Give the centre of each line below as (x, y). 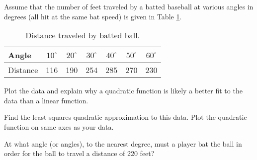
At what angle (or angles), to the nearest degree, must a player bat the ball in (123, 143)
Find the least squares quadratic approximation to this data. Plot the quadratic (126, 117)
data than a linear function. (46, 100)
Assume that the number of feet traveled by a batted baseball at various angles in (129, 6)
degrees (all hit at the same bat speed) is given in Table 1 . (93, 16)
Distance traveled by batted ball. (83, 35)
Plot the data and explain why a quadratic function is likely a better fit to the (123, 91)
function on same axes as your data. (59, 126)
